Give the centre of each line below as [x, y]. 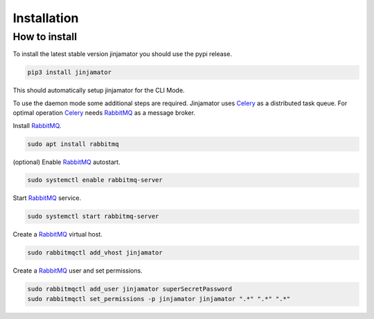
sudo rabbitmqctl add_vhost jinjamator [95, 253]
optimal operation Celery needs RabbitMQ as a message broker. [104, 113]
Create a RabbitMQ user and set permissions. [78, 271]
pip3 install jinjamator [70, 72]
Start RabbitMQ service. [47, 198]
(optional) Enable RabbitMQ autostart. [66, 162]
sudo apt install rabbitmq [73, 144]
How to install [45, 37]
